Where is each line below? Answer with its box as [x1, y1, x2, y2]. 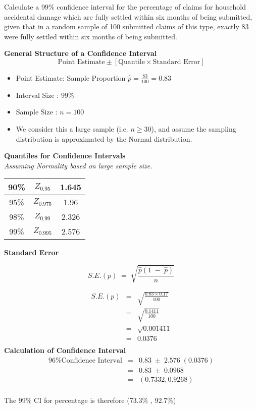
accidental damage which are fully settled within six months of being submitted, [4, 11, 252, 22]
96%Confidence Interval [48, 357, 122, 364]
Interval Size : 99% [16, 89, 74, 100]
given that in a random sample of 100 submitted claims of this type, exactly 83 [4, 21, 249, 32]
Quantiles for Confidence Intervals [4, 150, 126, 161]
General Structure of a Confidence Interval [4, 48, 157, 59]
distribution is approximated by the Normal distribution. [16, 133, 192, 144]
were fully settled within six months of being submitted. [4, 31, 177, 41]
